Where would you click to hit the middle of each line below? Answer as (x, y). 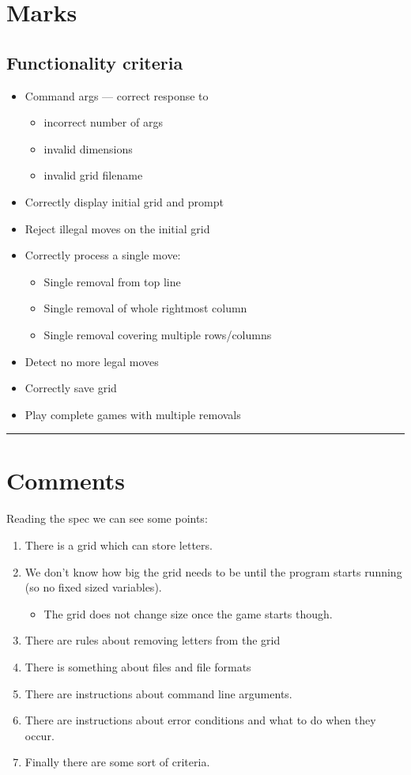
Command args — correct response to (117, 95)
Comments (66, 480)
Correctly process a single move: (103, 255)
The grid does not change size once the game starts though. (188, 613)
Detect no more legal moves (92, 361)
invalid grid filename (93, 175)
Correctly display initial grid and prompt (124, 201)
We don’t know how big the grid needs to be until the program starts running (213, 571)
